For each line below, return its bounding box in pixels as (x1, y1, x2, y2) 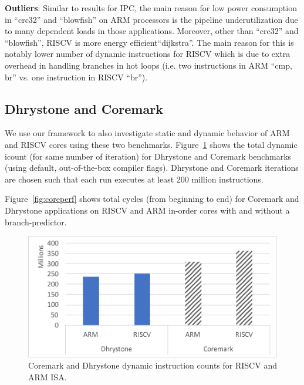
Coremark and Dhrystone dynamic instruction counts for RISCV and (28, 359, 277, 372)
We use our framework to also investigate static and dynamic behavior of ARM (5, 127, 290, 139)
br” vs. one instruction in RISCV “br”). (5, 70, 148, 83)
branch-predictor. (5, 215, 67, 228)
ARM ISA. (28, 370, 67, 383)
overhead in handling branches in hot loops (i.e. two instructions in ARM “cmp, (5, 59, 292, 71)
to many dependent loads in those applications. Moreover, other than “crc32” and (5, 25, 299, 37)
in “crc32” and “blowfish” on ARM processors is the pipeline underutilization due (5, 13, 298, 25)
